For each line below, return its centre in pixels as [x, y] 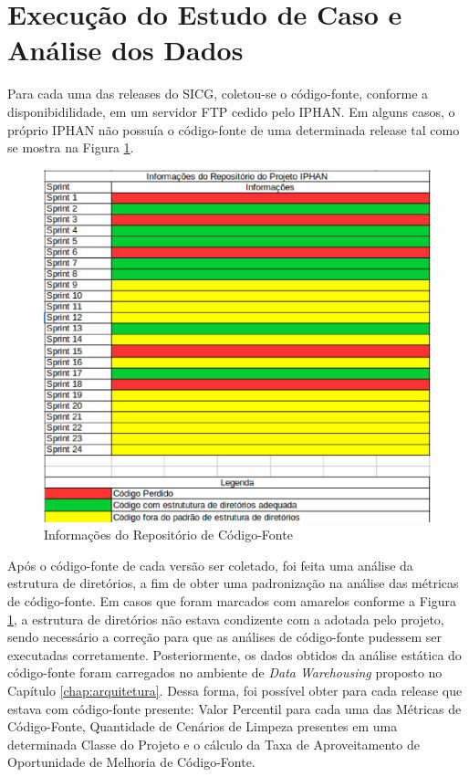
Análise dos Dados [125, 50]
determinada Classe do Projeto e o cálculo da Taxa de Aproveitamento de [214, 744]
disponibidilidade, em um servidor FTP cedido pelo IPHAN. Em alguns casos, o [231, 111]
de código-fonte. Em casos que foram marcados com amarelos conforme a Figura [232, 600]
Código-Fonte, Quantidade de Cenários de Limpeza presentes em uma [203, 726]
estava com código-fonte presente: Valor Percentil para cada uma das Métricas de [234, 708]
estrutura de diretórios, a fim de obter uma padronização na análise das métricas [233, 583]
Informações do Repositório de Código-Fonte [168, 535]
